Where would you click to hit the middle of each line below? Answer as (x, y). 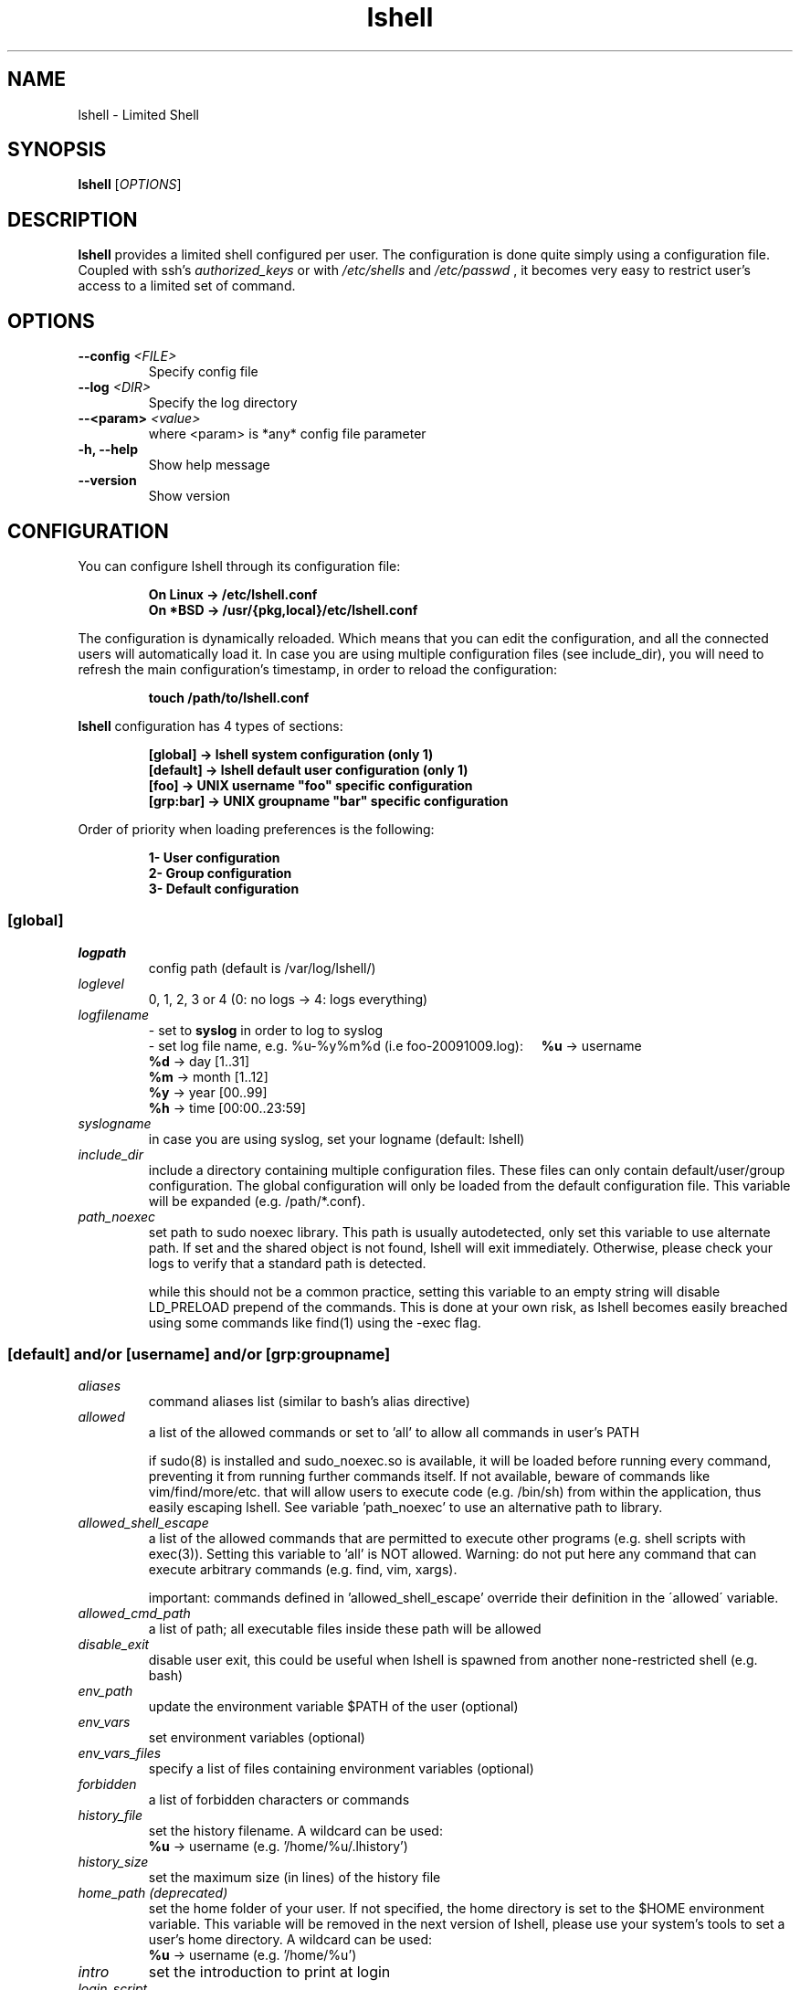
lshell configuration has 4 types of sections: (211, 725)
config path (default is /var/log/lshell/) (262, 968)
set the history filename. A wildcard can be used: (295, 1831)
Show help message (209, 465)
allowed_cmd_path (134, 1614)
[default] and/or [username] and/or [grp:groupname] (199, 1355)
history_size (113, 1862)
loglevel (101, 983)
